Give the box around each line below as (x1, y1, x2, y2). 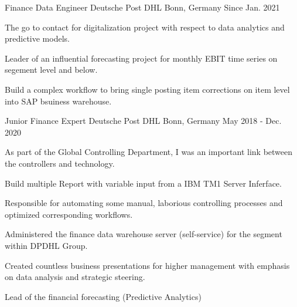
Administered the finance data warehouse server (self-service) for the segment (5, 228, 282, 240)
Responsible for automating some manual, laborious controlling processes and (5, 197, 283, 209)
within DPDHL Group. (5, 239, 88, 251)
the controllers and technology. (5, 157, 115, 169)
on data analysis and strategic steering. (5, 271, 145, 283)
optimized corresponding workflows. (5, 208, 133, 220)
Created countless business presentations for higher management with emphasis (5, 259, 290, 271)
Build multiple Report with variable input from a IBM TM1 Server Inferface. (5, 177, 282, 189)
